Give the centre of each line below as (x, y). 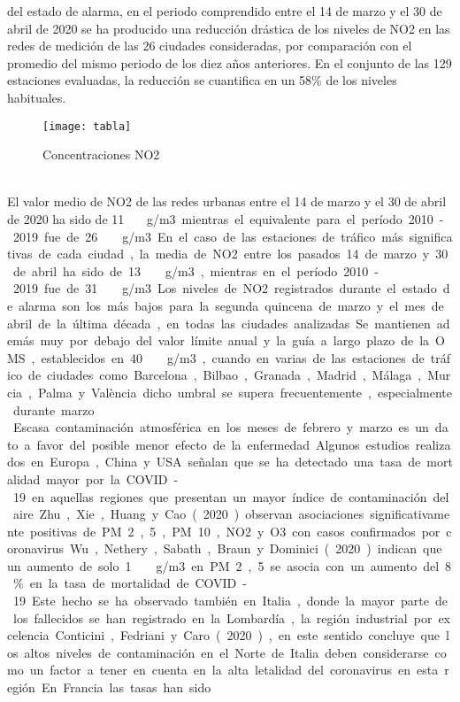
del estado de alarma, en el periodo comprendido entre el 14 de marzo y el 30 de (225, 11)
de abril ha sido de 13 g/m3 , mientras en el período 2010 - (195, 270)
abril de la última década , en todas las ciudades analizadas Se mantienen (219, 323)
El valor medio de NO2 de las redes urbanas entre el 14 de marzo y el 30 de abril (227, 201)
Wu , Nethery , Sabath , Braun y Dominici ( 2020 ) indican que (256, 548)
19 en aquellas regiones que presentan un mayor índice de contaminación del (231, 496)
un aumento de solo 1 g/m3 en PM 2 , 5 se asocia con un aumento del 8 (230, 565)
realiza (433, 444)
